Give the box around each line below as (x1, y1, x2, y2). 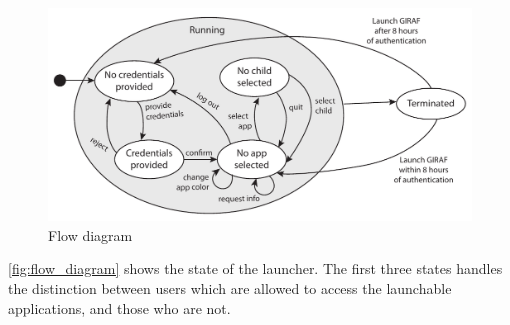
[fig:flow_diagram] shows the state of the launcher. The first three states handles (8, 258, 503, 279)
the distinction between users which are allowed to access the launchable (8, 278, 452, 299)
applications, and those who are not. (8, 297, 231, 318)
